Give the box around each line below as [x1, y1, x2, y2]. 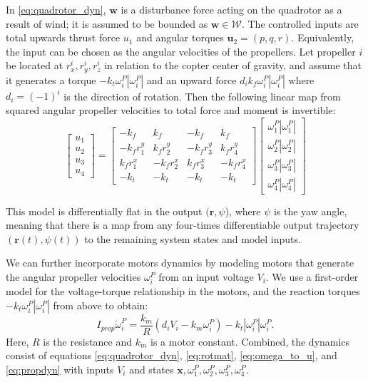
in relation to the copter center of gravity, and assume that [104, 58, 362, 73]
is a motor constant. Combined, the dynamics [150, 334, 350, 349]
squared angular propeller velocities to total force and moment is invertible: [6, 102, 336, 117]
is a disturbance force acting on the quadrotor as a [121, 2, 342, 16]
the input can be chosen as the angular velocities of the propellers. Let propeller [6, 43, 356, 58]
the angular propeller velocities [6, 269, 141, 284]
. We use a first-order [265, 269, 359, 284]
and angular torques [136, 30, 224, 45]
